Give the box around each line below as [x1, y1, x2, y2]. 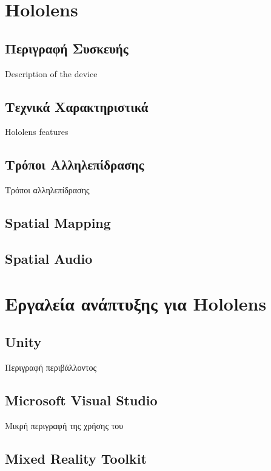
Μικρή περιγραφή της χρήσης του [5, 419, 124, 431]
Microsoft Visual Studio [5, 390, 158, 409]
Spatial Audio [5, 249, 93, 267]
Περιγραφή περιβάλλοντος [5, 360, 96, 373]
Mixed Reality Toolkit [5, 449, 147, 467]
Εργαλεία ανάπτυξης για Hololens [5, 291, 267, 315]
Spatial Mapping [5, 213, 111, 232]
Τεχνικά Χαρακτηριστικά [5, 97, 149, 115]
